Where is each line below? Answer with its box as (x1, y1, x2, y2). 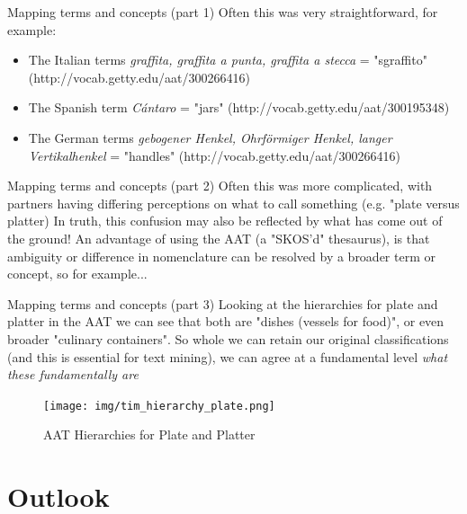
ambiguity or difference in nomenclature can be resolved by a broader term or (7, 246, 436, 265)
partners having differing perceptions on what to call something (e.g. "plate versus (7, 193, 460, 212)
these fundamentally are (7, 365, 139, 384)
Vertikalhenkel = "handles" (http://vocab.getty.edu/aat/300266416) (28, 146, 401, 164)
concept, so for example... (7, 264, 148, 283)
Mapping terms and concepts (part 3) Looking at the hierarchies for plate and (7, 294, 438, 313)
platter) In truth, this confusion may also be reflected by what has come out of (7, 211, 443, 230)
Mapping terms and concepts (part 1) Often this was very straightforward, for (7, 3, 438, 21)
